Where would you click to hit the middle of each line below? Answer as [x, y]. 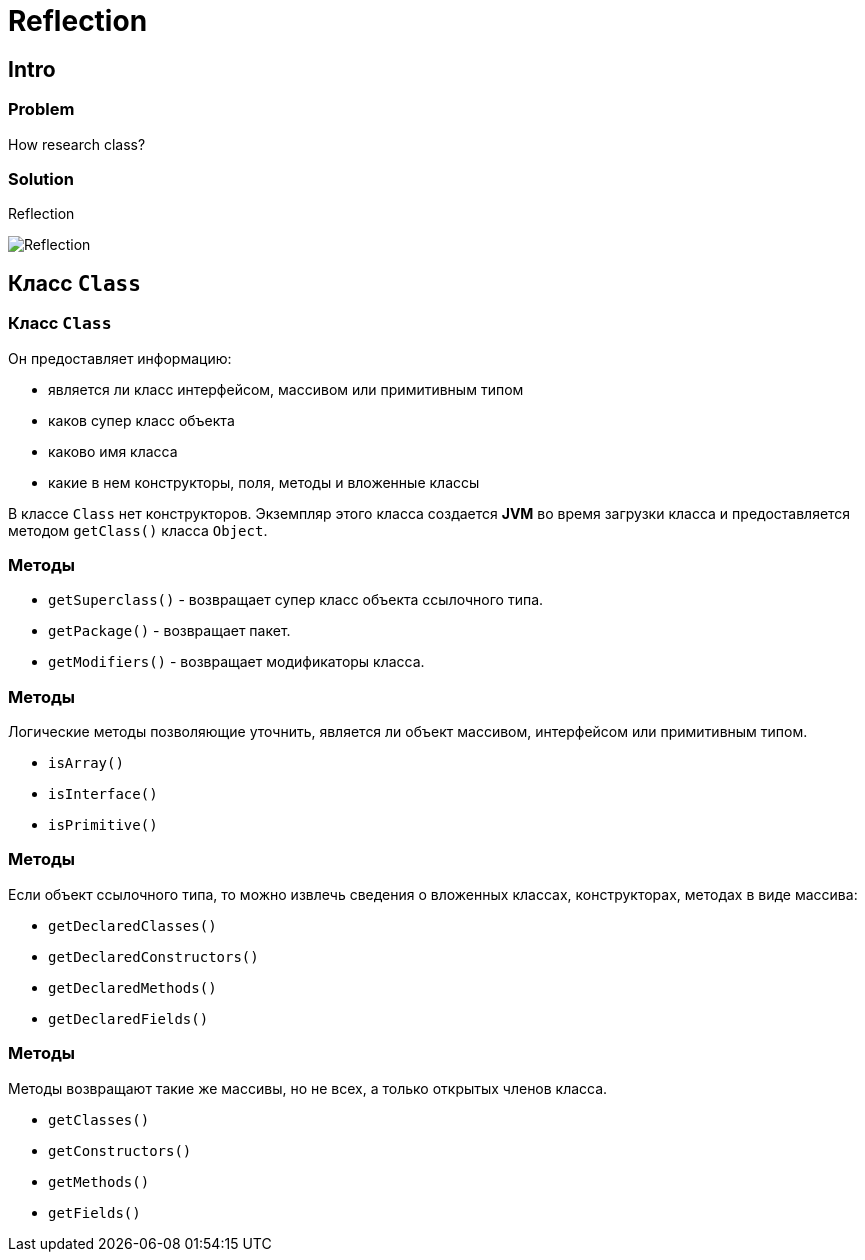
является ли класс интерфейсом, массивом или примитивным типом [286, 389]
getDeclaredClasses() [132, 925]
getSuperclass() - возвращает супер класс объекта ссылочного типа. [296, 600]
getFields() [94, 1212]
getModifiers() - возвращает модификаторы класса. [236, 662]
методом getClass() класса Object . [138, 530]
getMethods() [99, 1181]
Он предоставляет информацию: [120, 358]
